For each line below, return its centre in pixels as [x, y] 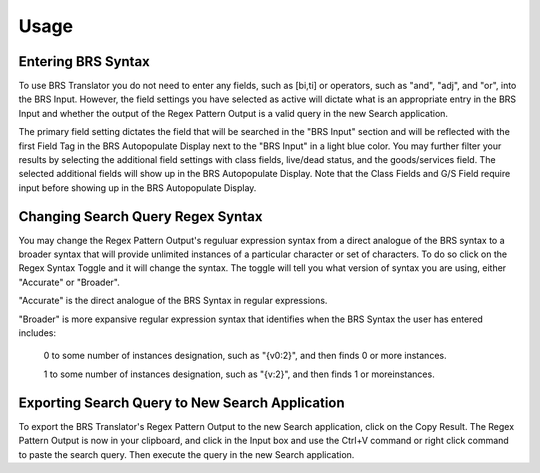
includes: [37, 333]
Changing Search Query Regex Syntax [140, 216]
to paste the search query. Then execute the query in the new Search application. [186, 454]
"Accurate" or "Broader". [69, 282]
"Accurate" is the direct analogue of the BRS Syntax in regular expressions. [173, 301]
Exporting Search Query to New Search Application [181, 402]
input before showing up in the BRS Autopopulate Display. [137, 187]
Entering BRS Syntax [84, 61]
